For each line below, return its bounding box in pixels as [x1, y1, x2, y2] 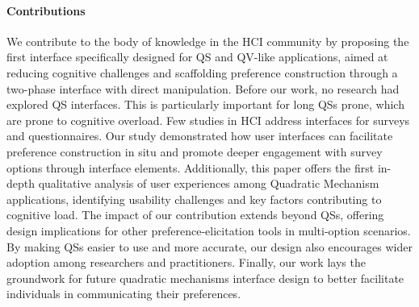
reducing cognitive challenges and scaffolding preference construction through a [6, 64, 398, 81]
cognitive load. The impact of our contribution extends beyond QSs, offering [6, 206, 384, 223]
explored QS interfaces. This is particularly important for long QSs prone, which [6, 96, 404, 113]
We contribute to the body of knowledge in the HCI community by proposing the [6, 32, 409, 49]
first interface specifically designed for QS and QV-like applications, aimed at [6, 48, 388, 65]
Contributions [6, 2, 86, 19]
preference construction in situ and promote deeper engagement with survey [6, 143, 383, 160]
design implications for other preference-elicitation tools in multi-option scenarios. [6, 222, 411, 239]
